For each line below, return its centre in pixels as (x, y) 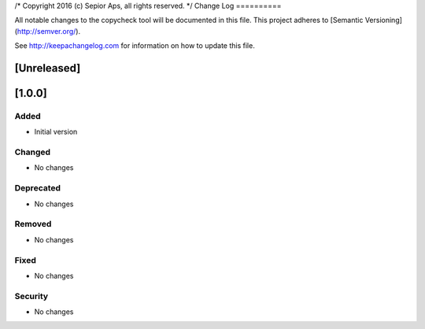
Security (31, 296)
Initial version (56, 132)
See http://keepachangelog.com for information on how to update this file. (135, 46)
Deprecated (38, 188)
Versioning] (384, 20)
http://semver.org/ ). (49, 31)
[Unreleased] (48, 68)
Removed (33, 224)
